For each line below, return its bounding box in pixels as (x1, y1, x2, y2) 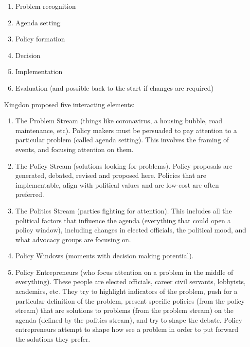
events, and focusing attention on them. (15, 144, 134, 154)
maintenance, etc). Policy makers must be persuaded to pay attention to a (15, 125, 237, 135)
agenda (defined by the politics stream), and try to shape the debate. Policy (15, 314, 242, 325)
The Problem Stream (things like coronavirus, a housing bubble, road (15, 116, 223, 126)
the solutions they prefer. (15, 334, 90, 344)
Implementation (15, 66, 63, 77)
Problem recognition (15, 1, 76, 11)
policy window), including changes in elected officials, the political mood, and (15, 225, 247, 235)
